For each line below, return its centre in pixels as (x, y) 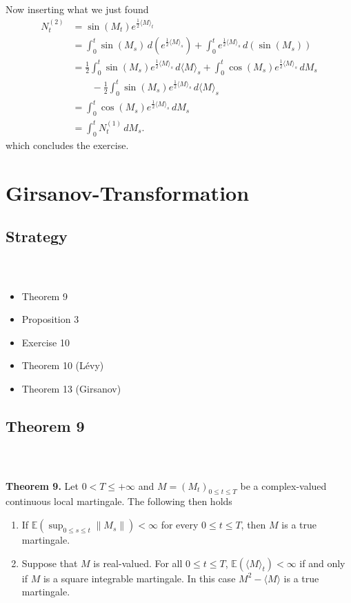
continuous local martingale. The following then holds (119, 501)
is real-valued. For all (138, 563)
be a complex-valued (283, 485)
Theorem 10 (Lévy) (63, 365)
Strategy (37, 236)
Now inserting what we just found (77, 9)
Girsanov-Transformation (128, 192)
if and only (322, 563)
